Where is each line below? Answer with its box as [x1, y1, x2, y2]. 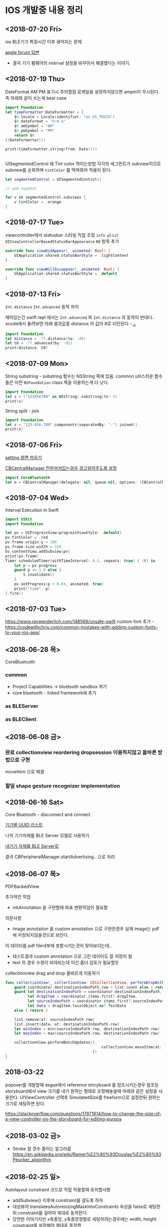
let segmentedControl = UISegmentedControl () [5, 177, 101, 182]
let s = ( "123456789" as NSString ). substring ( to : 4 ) [5, 394, 117, 399]
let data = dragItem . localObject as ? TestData [27, 1003, 126, 1009]
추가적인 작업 [5, 894, 31, 900]
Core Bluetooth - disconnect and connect [5, 811, 91, 817]
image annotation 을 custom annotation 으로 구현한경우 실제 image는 [12, 926, 151, 932]
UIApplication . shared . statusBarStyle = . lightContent [14, 253, 128, 258]
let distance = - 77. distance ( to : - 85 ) [5, 336, 86, 341]
